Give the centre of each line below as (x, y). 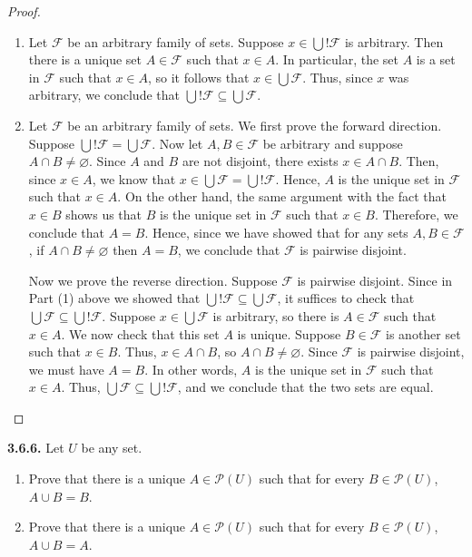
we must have (66, 369)
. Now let (177, 143)
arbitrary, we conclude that (104, 95)
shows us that (104, 214)
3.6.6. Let (36, 448)
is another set (423, 333)
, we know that (134, 178)
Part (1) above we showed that (114, 298)
